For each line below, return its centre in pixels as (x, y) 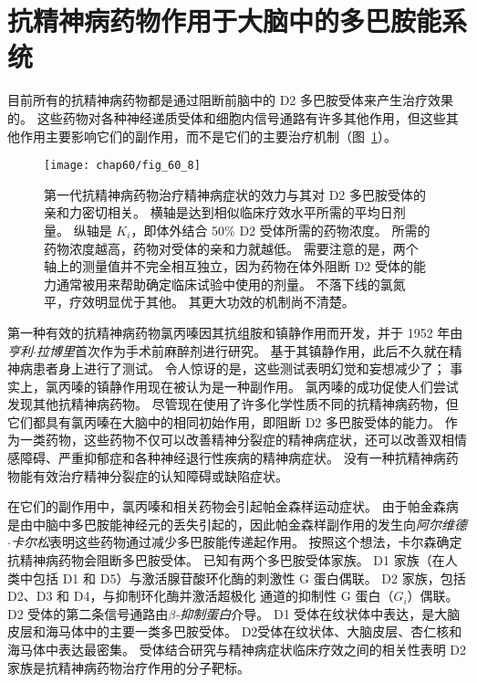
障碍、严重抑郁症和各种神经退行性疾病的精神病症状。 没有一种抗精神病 (233, 458)
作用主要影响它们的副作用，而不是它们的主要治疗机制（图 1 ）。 (208, 136)
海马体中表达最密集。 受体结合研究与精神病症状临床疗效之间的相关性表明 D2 (237, 649)
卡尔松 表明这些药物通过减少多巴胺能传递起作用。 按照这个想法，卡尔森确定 (236, 542)
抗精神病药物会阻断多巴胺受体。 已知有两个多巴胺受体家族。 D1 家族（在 (226, 560)
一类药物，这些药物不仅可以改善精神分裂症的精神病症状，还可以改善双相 (237, 440)
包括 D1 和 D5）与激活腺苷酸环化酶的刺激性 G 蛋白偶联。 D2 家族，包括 (249, 578)
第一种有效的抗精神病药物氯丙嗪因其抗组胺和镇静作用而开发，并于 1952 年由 (235, 332)
